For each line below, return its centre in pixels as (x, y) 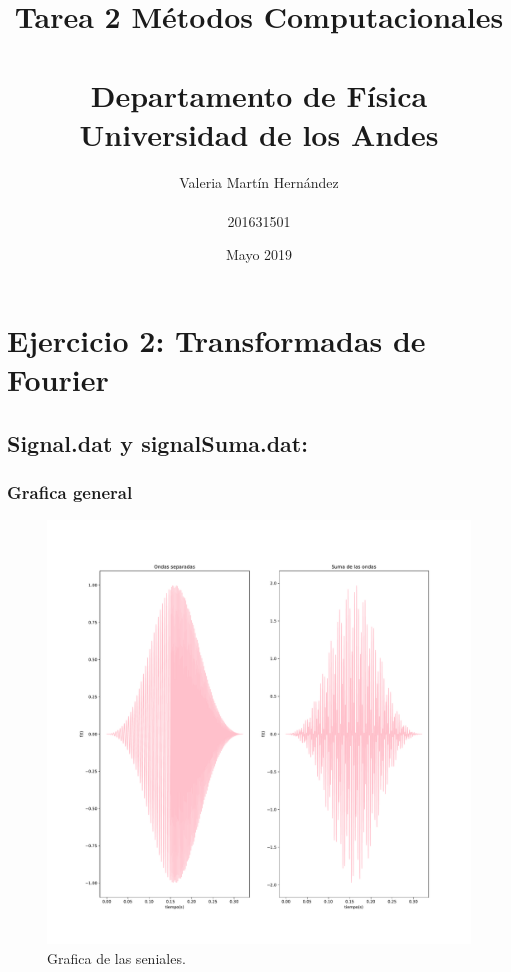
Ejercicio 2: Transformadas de (216, 340)
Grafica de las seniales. (116, 958)
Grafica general (70, 492)
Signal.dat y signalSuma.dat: (157, 442)
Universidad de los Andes (259, 133)
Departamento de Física (259, 94)
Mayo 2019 (259, 254)
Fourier (58, 379)
